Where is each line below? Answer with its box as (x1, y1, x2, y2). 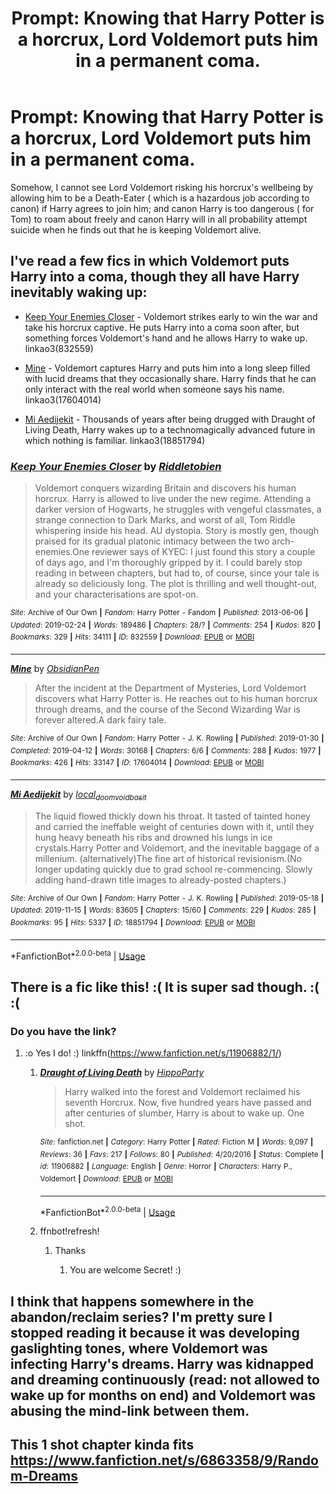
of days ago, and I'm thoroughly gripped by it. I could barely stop (34, 557, 303, 569)
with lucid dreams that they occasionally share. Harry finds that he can (24, 372, 317, 384)
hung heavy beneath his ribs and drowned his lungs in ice (34, 831, 273, 843)
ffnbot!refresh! (39, 1225, 100, 1237)
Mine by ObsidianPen (10, 663, 100, 675)
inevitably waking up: (10, 284, 148, 301)
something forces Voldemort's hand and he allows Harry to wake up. (24, 332, 308, 344)
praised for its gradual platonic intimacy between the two (34, 535, 270, 547)
